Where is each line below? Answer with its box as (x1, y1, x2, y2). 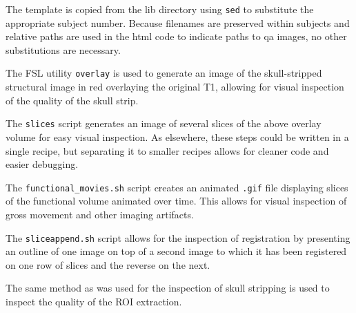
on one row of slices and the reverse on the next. (6, 257, 210, 272)
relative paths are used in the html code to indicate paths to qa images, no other (6, 29, 347, 44)
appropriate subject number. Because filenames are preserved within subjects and (6, 15, 350, 30)
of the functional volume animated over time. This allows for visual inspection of (6, 193, 347, 208)
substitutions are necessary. (6, 42, 121, 57)
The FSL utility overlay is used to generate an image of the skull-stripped (6, 66, 322, 80)
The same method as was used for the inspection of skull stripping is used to (6, 281, 330, 295)
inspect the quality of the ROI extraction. (6, 294, 182, 308)
